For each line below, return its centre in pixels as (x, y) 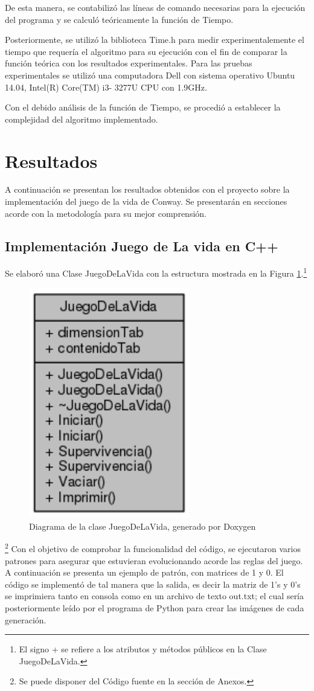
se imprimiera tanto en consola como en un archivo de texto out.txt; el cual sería (155, 596)
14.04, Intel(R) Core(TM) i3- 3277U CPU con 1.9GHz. (106, 87)
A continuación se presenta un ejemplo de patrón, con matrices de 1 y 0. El (144, 572)
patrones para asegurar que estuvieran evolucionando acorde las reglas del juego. (154, 560)
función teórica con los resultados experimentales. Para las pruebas (129, 63)
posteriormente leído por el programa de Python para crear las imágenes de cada (155, 607)
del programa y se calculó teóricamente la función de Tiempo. (119, 19)
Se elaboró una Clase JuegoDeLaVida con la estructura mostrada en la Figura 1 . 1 (156, 272)
